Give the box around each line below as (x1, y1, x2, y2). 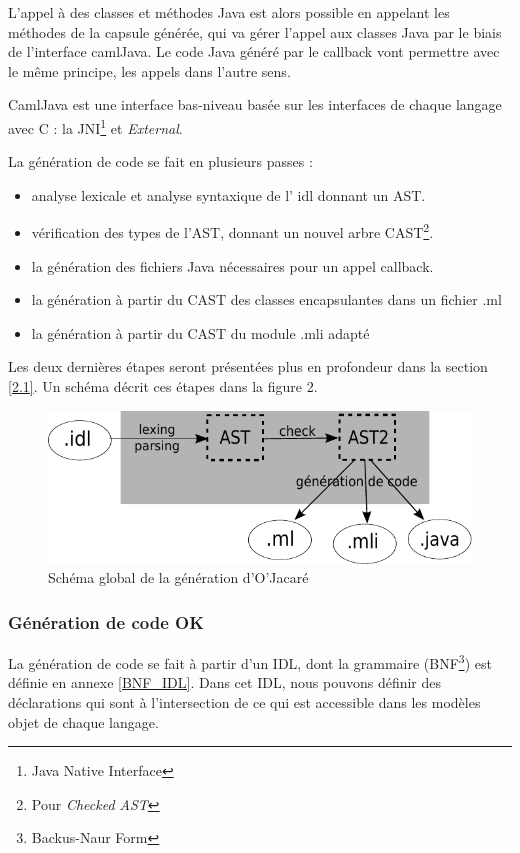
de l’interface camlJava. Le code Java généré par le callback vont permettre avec (8, 41, 500, 62)
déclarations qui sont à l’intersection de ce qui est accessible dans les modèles (8, 691, 481, 712)
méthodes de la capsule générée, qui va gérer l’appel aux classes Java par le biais (8, 21, 502, 42)
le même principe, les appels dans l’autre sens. (8, 60, 291, 81)
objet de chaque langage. (8, 711, 159, 732)
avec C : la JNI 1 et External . (8, 114, 183, 138)
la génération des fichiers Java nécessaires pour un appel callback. (31, 255, 434, 276)
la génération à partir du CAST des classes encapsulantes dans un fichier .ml (31, 289, 502, 310)
